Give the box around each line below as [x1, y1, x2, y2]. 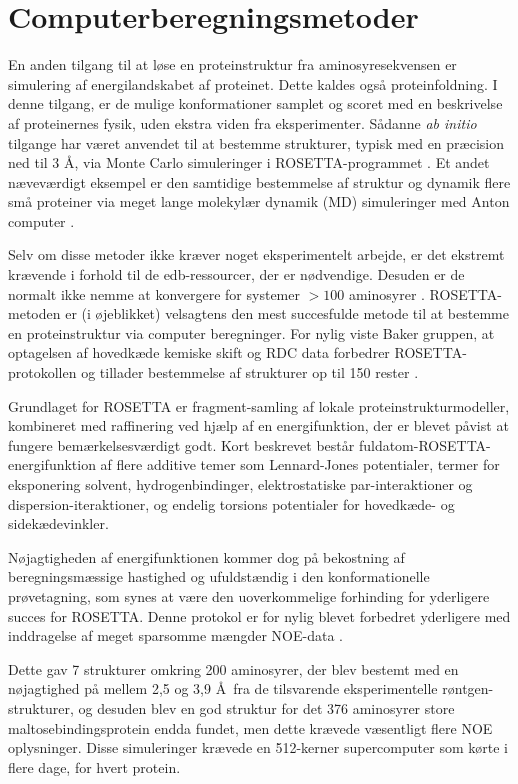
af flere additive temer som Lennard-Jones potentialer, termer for [100, 454, 500, 475]
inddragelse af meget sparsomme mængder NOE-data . [8, 625, 343, 646]
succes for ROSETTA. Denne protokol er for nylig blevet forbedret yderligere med [8, 605, 511, 626]
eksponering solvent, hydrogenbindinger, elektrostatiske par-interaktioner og [8, 474, 473, 494]
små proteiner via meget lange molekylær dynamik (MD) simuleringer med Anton [8, 191, 510, 212]
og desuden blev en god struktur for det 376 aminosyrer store [78, 697, 455, 718]
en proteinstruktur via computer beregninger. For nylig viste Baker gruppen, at [8, 322, 495, 343]
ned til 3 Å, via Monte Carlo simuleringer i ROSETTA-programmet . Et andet [8, 152, 490, 173]
